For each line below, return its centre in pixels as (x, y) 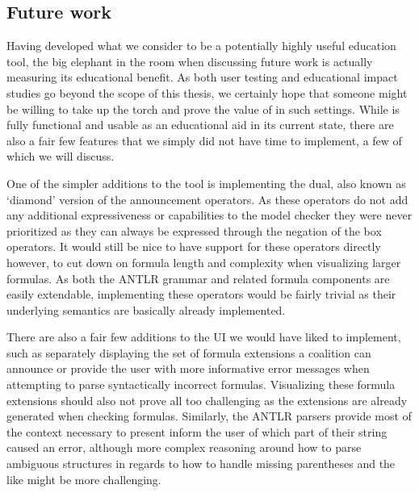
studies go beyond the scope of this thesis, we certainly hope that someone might (207, 92)
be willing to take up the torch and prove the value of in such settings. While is (203, 109)
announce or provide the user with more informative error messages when (188, 368)
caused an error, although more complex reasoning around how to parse (184, 447)
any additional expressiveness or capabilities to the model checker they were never (209, 215)
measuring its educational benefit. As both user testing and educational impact (202, 77)
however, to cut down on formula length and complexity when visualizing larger (204, 262)
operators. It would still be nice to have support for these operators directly (194, 246)
